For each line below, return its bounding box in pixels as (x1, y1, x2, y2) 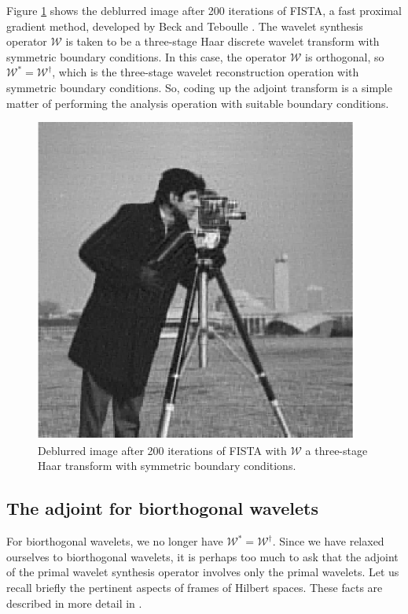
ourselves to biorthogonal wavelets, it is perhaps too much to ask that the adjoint (6, 548, 399, 564)
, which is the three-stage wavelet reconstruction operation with (52, 64, 359, 80)
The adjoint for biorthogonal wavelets (6, 496, 319, 520)
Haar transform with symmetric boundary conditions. (38, 457, 296, 474)
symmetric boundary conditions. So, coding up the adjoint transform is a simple (6, 79, 392, 95)
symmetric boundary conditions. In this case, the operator (6, 48, 287, 65)
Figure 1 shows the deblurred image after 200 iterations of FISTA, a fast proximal (6, 2, 402, 18)
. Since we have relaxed (272, 533, 384, 549)
